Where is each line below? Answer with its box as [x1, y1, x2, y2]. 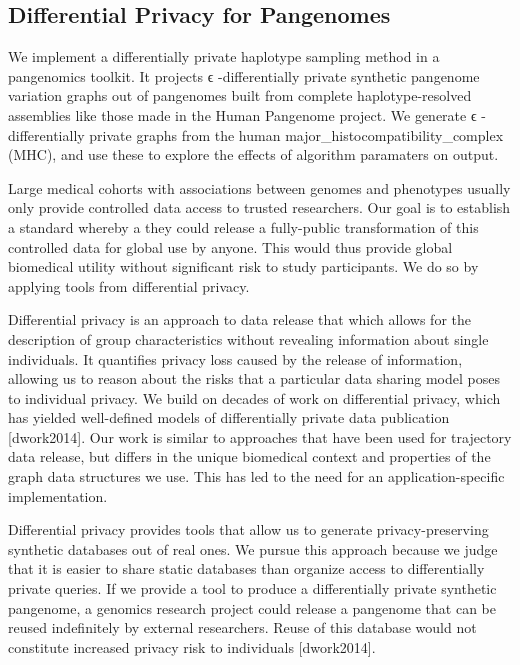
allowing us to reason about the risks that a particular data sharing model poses [8, 368, 500, 389]
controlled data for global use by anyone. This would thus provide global [8, 236, 453, 257]
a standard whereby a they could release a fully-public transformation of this [8, 216, 479, 237]
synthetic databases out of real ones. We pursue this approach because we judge [8, 538, 498, 559]
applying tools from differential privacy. [8, 275, 250, 296]
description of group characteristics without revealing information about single [8, 328, 489, 349]
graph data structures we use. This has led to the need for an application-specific [8, 466, 505, 487]
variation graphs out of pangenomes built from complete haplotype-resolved [8, 85, 472, 106]
